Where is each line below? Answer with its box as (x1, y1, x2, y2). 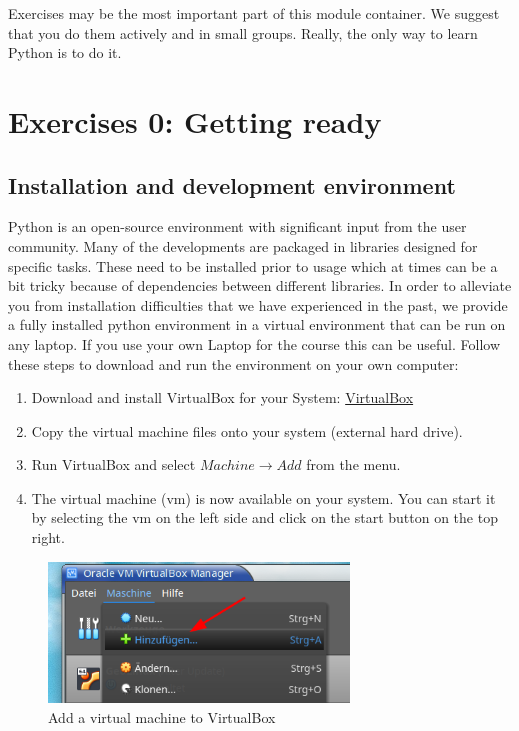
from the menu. (306, 454, 401, 475)
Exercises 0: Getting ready (8, 100, 382, 141)
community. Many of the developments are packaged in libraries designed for (8, 235, 478, 256)
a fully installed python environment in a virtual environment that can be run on (8, 314, 506, 335)
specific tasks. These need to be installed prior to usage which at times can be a (8, 255, 498, 276)
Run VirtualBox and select (31, 454, 196, 475)
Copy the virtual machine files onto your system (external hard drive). (31, 420, 463, 441)
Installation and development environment (8, 169, 456, 200)
